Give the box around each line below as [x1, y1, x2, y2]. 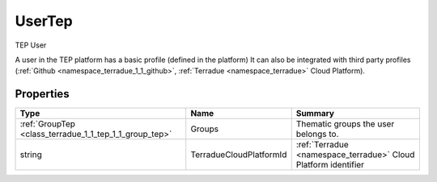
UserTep [15, 12, 73, 30]
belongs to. [295, 129, 339, 140]
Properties [15, 87, 70, 101]
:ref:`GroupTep [19, 118, 76, 130]
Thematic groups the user [295, 118, 395, 130]
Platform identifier [295, 159, 364, 171]
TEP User [15, 40, 47, 50]
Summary [295, 108, 335, 119]
